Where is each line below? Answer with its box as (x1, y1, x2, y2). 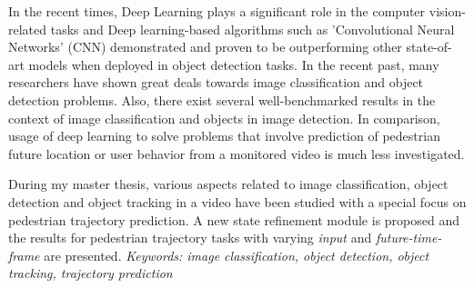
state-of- (406, 37, 452, 56)
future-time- (375, 228, 442, 247)
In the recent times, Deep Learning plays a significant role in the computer (8, 2, 426, 20)
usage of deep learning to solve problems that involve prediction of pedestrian (8, 126, 440, 145)
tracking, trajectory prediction (8, 263, 173, 283)
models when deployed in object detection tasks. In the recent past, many (28, 55, 439, 74)
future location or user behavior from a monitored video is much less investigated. (8, 144, 465, 163)
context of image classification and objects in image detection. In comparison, (8, 108, 440, 127)
